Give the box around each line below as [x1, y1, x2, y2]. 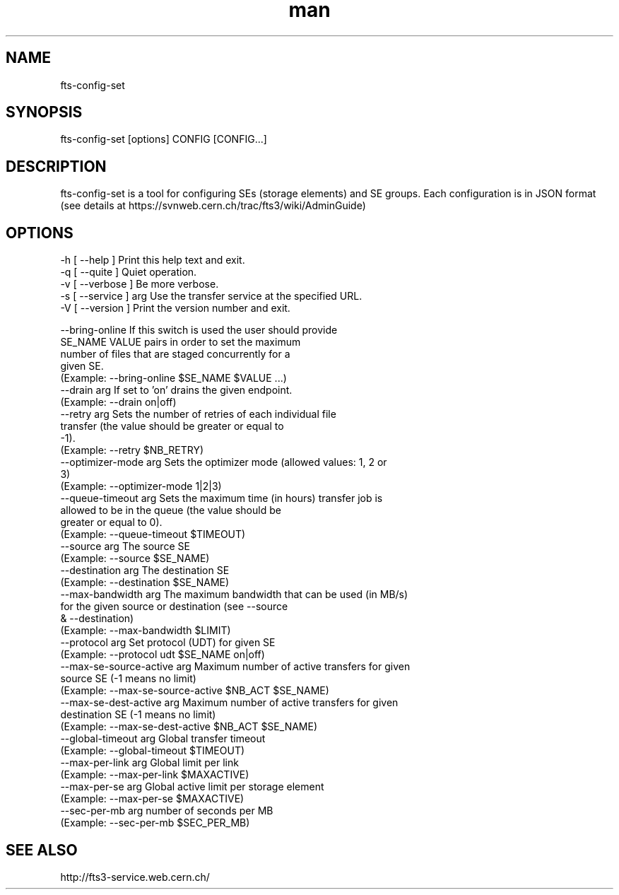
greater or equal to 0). [60, 516, 163, 529]
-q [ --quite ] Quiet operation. [60, 266, 197, 279]
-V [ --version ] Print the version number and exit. [60, 302, 290, 315]
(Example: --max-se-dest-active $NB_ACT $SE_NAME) [60, 720, 318, 733]
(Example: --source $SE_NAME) [60, 552, 210, 565]
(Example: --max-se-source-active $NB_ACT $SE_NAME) [60, 684, 329, 697]
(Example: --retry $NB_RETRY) [60, 444, 204, 457]
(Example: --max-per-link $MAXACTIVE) [60, 768, 249, 781]
